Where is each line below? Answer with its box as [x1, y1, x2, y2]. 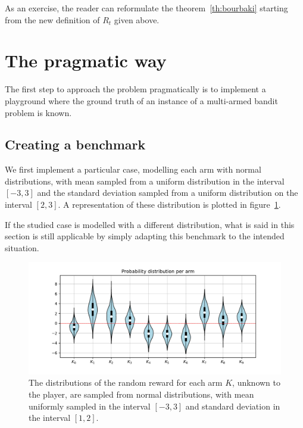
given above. [114, 13, 160, 26]
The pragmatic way [5, 48, 167, 73]
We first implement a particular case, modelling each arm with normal [5, 163, 261, 176]
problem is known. [5, 106, 72, 118]
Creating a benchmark [5, 135, 146, 154]
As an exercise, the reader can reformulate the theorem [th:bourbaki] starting [5, 2, 288, 14]
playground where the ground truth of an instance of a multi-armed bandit [5, 94, 278, 107]
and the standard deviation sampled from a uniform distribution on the [37, 186, 298, 199]
